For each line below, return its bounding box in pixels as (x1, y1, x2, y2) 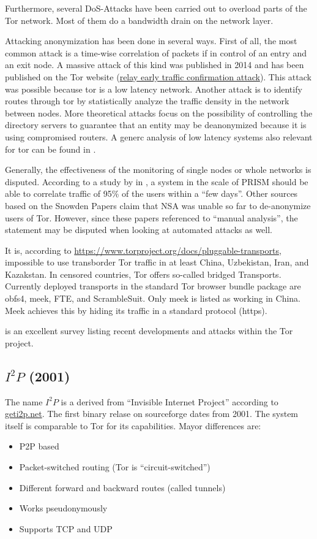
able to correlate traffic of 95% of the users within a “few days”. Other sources (5, 187, 298, 200)
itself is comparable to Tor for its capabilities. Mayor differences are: (5, 419, 261, 432)
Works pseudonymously (19, 502, 108, 514)
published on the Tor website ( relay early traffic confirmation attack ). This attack (5, 70, 311, 83)
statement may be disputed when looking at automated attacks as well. (5, 223, 272, 236)
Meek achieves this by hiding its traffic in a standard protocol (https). (5, 304, 267, 316)
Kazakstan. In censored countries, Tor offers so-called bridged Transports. (5, 267, 282, 280)
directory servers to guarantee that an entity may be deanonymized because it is (5, 118, 307, 131)
